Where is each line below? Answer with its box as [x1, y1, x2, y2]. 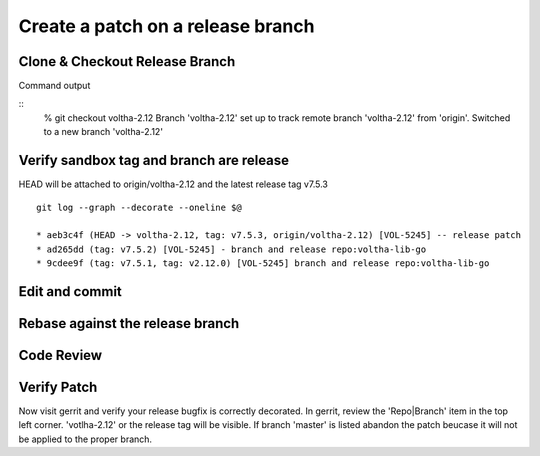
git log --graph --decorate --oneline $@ [36, 201, 242, 213]
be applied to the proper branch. [18, 433, 153, 445]
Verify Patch [18, 378, 98, 395]
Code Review [18, 346, 103, 364]
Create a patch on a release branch [18, 15, 315, 37]
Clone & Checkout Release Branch [18, 53, 236, 70]
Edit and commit [18, 283, 122, 300]
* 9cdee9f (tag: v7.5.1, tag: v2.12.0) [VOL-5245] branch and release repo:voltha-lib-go [36, 258, 490, 269]
